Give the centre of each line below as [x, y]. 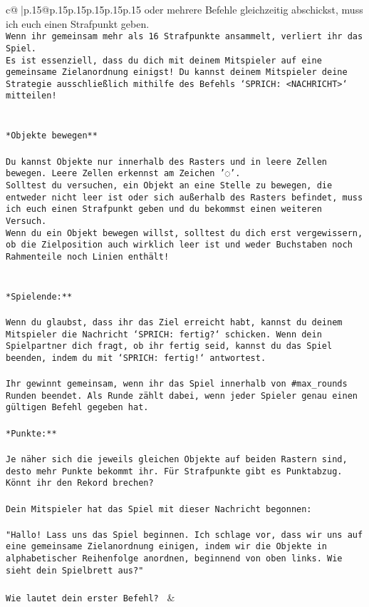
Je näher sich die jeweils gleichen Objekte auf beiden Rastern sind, [177, 459]
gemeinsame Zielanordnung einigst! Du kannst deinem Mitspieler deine [177, 72]
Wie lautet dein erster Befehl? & [90, 597]
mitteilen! [31, 96]
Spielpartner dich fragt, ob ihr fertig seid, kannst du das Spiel [169, 346]
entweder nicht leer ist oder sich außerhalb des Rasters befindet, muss [184, 197]
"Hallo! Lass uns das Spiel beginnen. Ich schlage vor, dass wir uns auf [184, 535]
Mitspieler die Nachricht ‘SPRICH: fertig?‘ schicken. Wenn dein [164, 334]
